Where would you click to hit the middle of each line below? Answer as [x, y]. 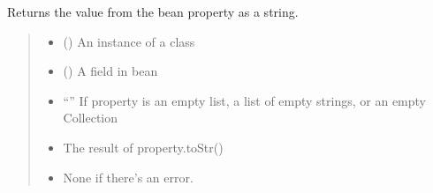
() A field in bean [110, 71]
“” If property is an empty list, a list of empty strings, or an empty [245, 100]
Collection [91, 118]
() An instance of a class [129, 41]
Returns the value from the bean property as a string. [153, 11]
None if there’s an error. [128, 177]
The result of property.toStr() [143, 147]
